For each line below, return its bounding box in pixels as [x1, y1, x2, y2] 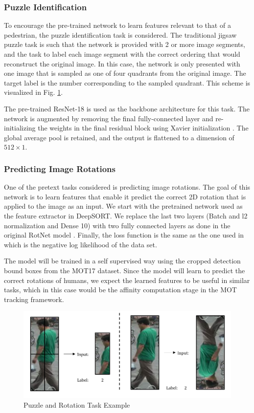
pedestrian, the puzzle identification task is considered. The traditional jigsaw [4, 29, 237, 40]
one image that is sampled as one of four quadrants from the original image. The [4, 68, 246, 78]
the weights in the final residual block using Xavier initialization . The [38, 123, 249, 133]
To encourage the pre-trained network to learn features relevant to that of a [4, 20, 231, 30]
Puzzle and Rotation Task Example [23, 399, 130, 410]
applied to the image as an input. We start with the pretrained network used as [4, 201, 243, 211]
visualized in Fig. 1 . [4, 87, 63, 97]
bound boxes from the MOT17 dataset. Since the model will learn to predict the [4, 265, 245, 275]
